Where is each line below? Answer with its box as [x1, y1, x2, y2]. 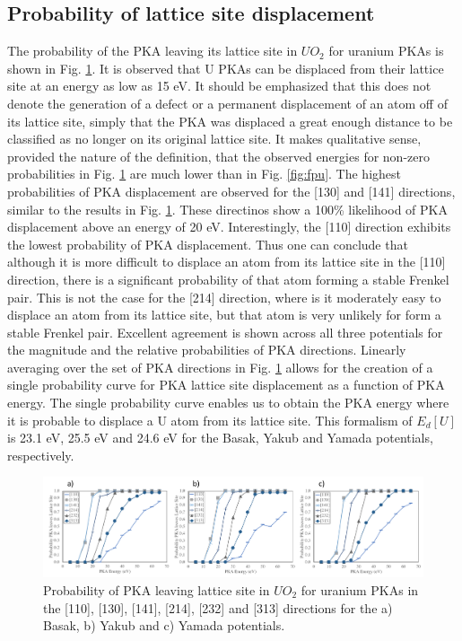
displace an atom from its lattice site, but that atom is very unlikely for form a [7, 305, 441, 324]
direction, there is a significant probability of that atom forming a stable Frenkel [7, 269, 449, 288]
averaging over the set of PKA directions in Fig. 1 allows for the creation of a [7, 357, 433, 376]
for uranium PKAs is [328, 41, 444, 60]
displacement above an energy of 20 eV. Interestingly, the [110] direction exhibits [7, 217, 451, 236]
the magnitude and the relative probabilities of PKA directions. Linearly [7, 340, 406, 359]
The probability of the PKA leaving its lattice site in [7, 41, 298, 60]
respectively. [7, 445, 74, 464]
